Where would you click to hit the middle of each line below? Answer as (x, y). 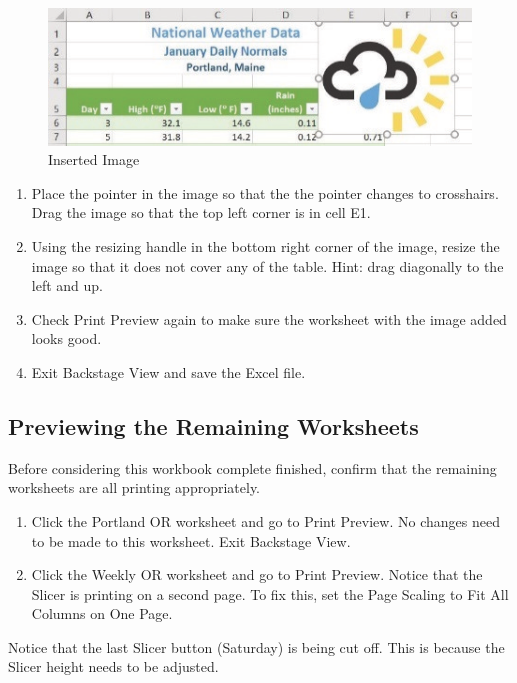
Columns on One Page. (102, 613)
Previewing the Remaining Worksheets (213, 425)
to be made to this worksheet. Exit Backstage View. (191, 540)
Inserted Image (94, 159)
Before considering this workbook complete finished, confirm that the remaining (252, 467)
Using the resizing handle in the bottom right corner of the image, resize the (265, 245)
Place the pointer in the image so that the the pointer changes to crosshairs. (265, 192)
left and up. (67, 285)
